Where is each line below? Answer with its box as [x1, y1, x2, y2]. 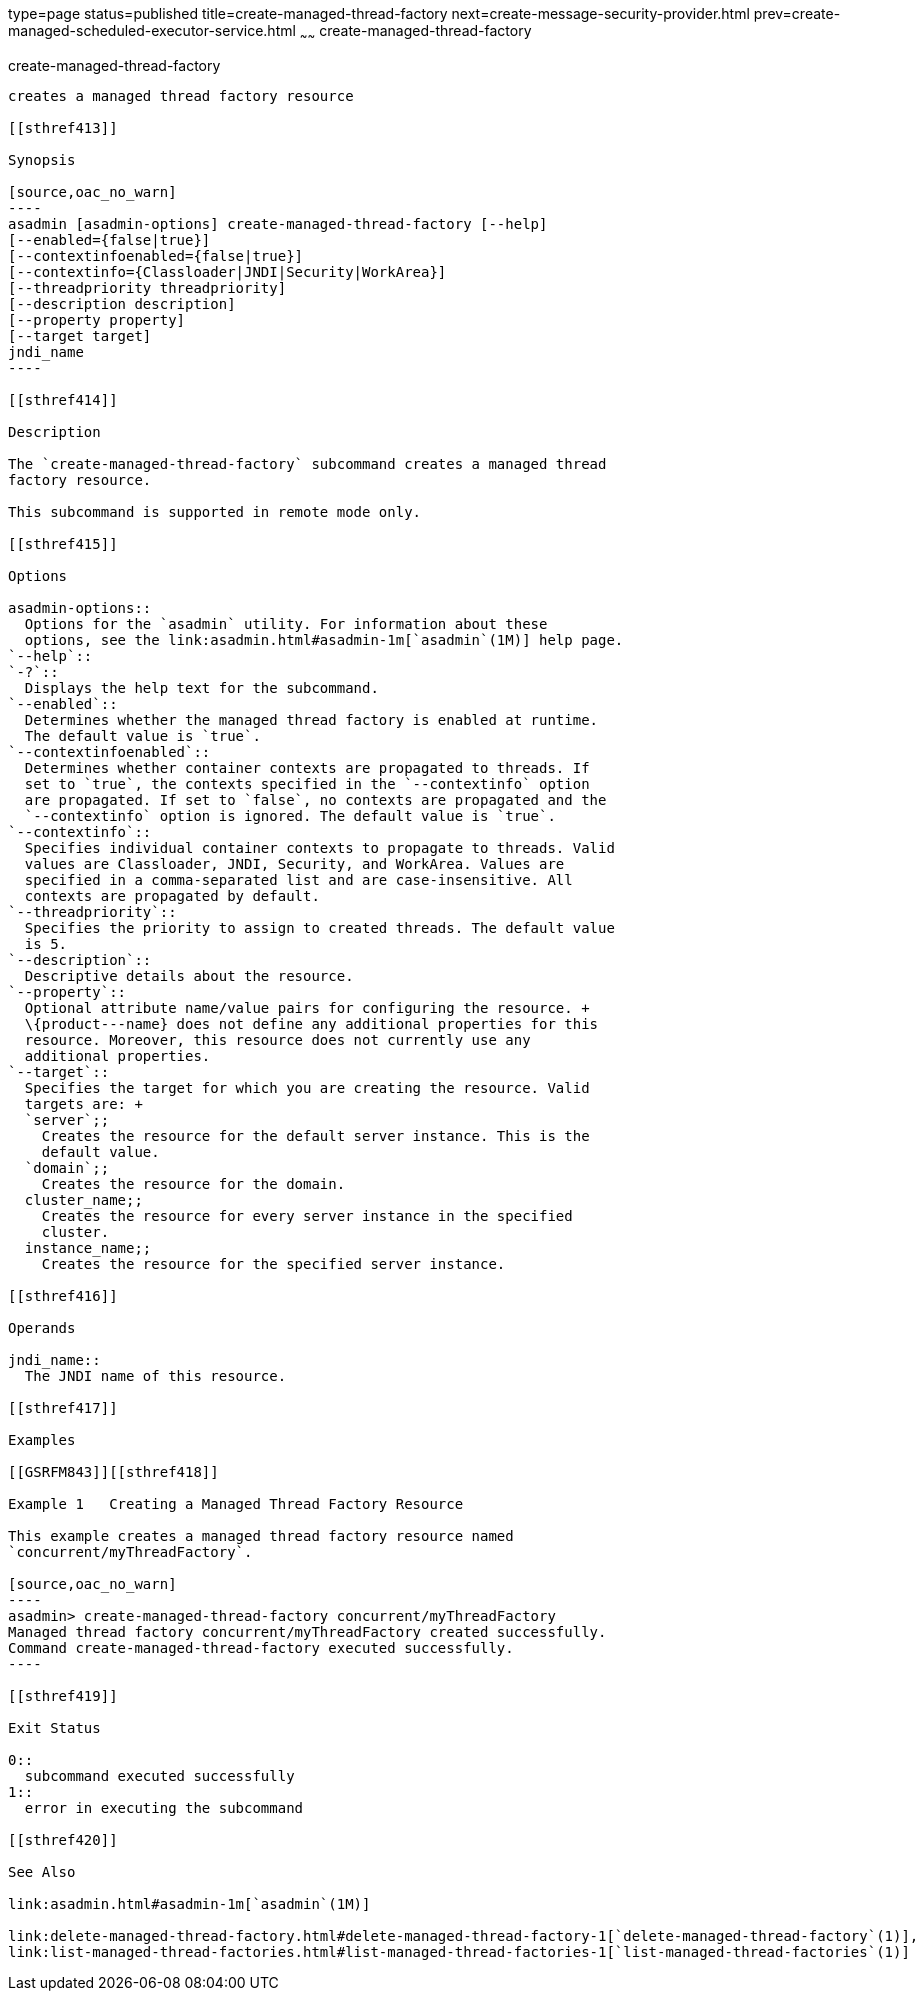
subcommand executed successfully [24, 1767, 295, 1784]
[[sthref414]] [8, 391, 118, 408]
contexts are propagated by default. [24, 887, 320, 904]
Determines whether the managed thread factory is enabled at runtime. [24, 711, 599, 728]
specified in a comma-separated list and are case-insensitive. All [24, 871, 573, 888]
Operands [8, 1319, 76, 1336]
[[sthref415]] [8, 535, 118, 552]
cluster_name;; [24, 1191, 143, 1208]
